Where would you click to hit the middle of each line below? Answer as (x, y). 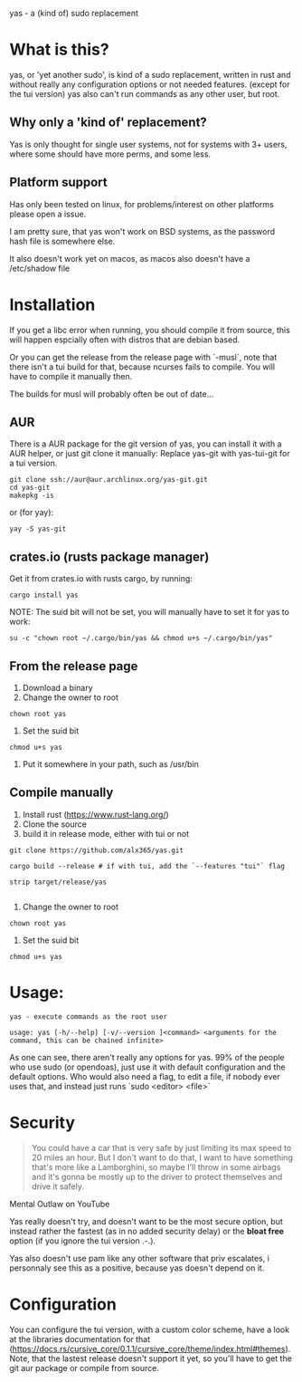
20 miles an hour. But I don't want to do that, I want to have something (162, 1157)
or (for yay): (32, 513)
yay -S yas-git (38, 529)
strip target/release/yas (58, 882)
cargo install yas (44, 595)
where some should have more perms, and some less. (110, 154)
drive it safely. (57, 1186)
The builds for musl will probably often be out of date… (112, 394)
